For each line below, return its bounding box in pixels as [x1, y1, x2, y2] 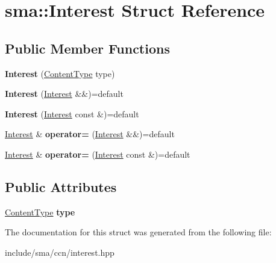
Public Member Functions [5, 39, 170, 57]
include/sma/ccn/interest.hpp [5, 246, 114, 258]
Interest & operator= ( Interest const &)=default [5, 147, 190, 160]
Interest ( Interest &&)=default [5, 87, 124, 100]
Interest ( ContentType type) [5, 67, 115, 79]
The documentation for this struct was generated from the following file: [5, 226, 272, 238]
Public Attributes [5, 177, 117, 196]
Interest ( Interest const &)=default [5, 107, 139, 120]
